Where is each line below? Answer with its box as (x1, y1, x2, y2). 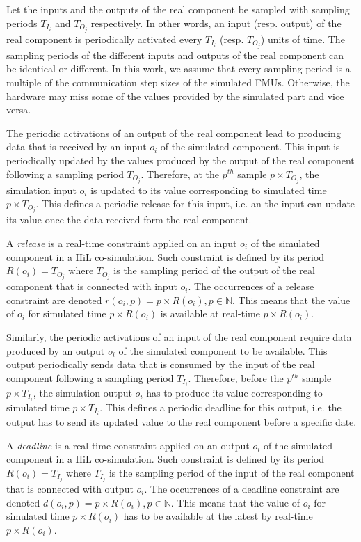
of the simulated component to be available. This (118, 343, 328, 358)
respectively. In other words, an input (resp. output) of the (90, 15, 342, 30)
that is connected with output (6, 481, 134, 495)
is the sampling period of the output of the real (113, 263, 315, 278)
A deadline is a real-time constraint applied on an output (6, 438, 250, 452)
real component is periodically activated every (6, 31, 202, 46)
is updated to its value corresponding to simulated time (90, 182, 327, 197)
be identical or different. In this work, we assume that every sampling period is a (6, 61, 351, 76)
